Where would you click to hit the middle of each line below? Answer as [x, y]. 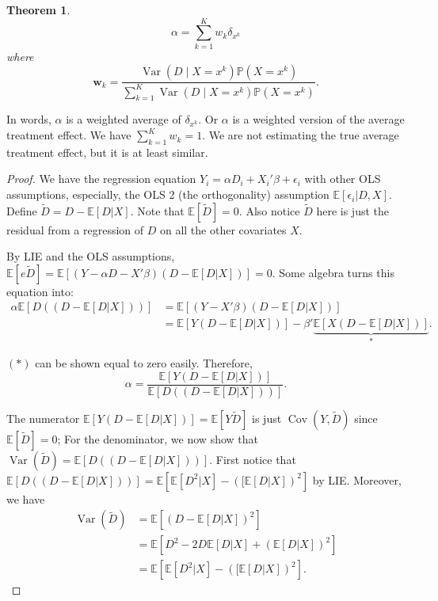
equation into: [40, 291]
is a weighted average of [124, 119]
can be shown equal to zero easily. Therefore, [144, 362]
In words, [29, 119]
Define [22, 210]
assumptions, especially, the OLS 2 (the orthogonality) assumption [168, 194]
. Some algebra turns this [333, 272]
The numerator [43, 418]
